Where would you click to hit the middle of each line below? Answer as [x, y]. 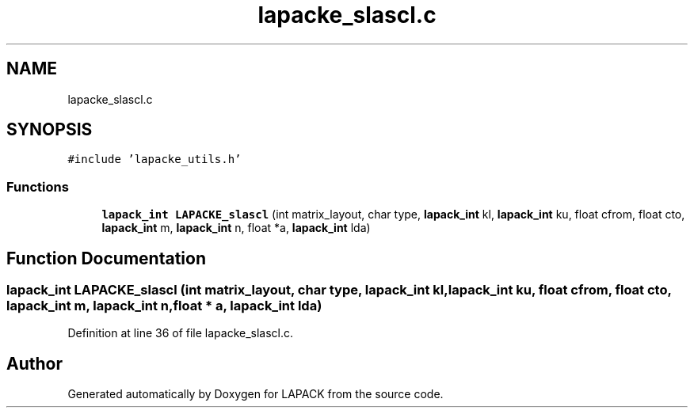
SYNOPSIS [50, 130]
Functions [38, 186]
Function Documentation [106, 258]
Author [34, 363]
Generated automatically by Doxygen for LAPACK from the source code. [255, 394]
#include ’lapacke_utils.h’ [154, 160]
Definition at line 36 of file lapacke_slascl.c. [181, 333]
